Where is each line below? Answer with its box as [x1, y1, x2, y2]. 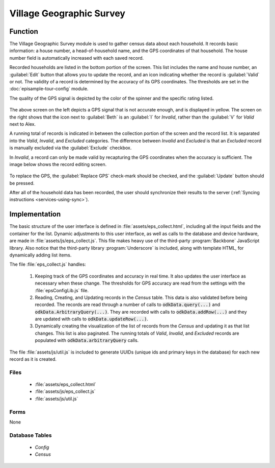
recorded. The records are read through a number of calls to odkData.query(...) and [35, 301, 221, 308]
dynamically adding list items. [9, 252, 72, 258]
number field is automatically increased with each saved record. [9, 55, 144, 61]
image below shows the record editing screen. [9, 161, 107, 167]
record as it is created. [9, 356, 57, 362]
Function [9, 27, 38, 36]
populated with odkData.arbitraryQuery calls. [35, 337, 139, 343]
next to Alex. [9, 121, 36, 127]
